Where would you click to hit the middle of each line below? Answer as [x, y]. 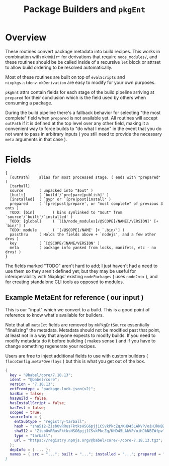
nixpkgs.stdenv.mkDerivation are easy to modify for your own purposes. [80, 82]
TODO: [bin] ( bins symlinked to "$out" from [66, 212]
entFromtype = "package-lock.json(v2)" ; [53, 389]
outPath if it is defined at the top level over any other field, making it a [77, 123]
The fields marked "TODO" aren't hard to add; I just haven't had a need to [81, 266]
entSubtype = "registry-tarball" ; [50, 422]
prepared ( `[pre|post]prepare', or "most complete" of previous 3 [87, 204]
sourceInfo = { [26, 417]
